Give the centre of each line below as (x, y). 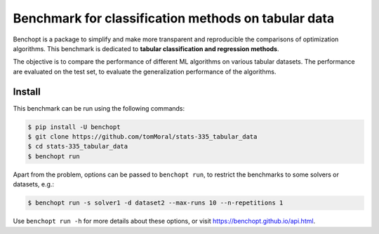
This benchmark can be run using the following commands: (99, 108)
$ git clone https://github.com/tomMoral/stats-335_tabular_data (142, 137)
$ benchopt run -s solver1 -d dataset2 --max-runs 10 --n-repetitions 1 (155, 203)
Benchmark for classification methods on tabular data (174, 18)
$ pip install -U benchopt (74, 127)
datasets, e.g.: (34, 184)
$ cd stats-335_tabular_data (78, 146)
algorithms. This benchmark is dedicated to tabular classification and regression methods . (146, 48)
